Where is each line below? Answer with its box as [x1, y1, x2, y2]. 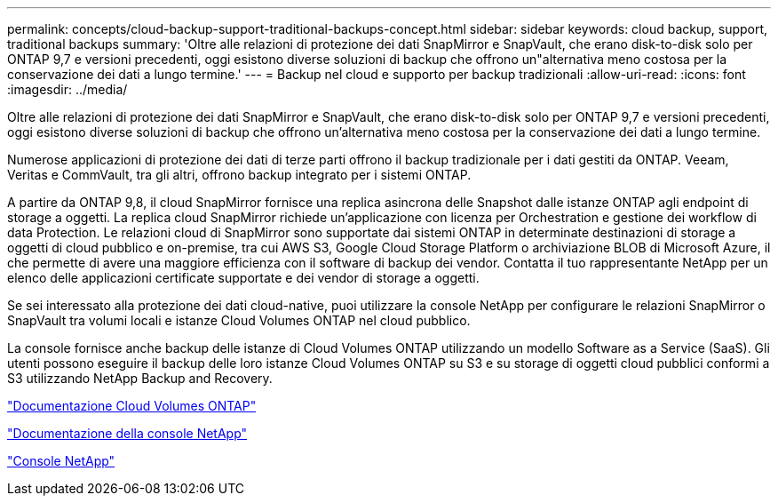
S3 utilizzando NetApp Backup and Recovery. [7, 371, 273, 386]
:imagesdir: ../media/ [7, 82, 128, 97]
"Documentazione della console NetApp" [7, 426, 248, 441]
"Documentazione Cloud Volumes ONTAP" [7, 398, 257, 413]
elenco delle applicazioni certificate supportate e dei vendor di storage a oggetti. [7, 270, 480, 285]
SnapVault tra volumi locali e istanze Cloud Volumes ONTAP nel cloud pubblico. [7, 313, 471, 328]
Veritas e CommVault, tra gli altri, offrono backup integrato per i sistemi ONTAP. [7, 167, 472, 182]
